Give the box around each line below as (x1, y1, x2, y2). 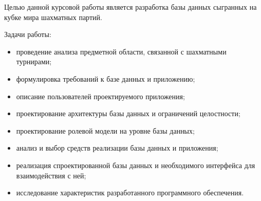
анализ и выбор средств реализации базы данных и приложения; (16, 142, 218, 153)
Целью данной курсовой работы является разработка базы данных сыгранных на (4, 2, 257, 12)
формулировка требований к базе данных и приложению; (16, 73, 195, 84)
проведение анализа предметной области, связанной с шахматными (16, 46, 227, 57)
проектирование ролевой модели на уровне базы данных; (16, 125, 195, 136)
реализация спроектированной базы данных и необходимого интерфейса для (16, 159, 255, 170)
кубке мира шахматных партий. (4, 11, 102, 22)
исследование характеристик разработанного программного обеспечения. (16, 187, 244, 198)
